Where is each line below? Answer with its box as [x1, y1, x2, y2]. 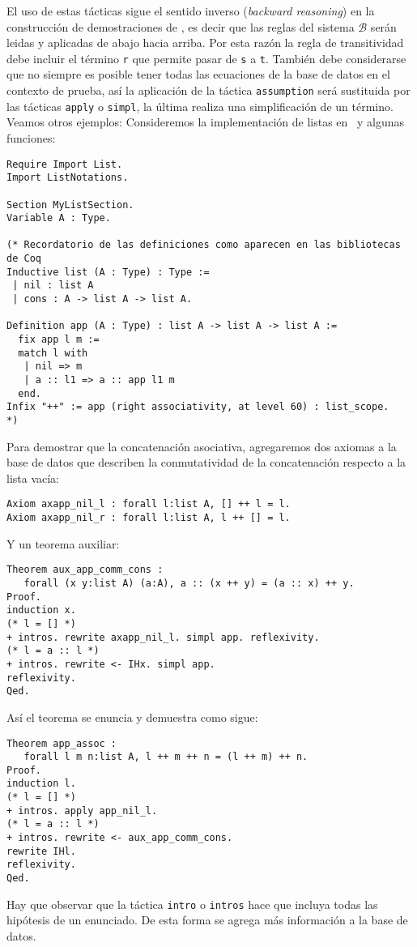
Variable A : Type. [6, 212, 111, 224]
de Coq [6, 253, 41, 265]
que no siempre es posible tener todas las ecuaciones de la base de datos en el [6, 66, 390, 83]
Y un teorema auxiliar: [6, 535, 120, 552]
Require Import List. [6, 158, 123, 170]
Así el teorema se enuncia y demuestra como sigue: [6, 708, 258, 725]
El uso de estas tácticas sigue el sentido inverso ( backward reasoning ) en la [6, 2, 375, 19]
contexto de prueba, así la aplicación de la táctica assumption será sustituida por [6, 82, 411, 99]
